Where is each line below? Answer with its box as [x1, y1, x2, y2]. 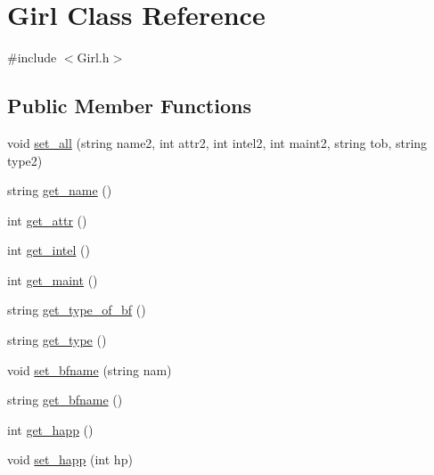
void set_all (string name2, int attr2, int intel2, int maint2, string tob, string [7, 133, 428, 152]
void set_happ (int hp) [7, 450, 133, 469]
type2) [7, 151, 43, 169]
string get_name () [7, 181, 112, 200]
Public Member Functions [7, 92, 251, 119]
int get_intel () [7, 241, 90, 259]
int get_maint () [7, 270, 98, 289]
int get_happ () [7, 420, 94, 438]
